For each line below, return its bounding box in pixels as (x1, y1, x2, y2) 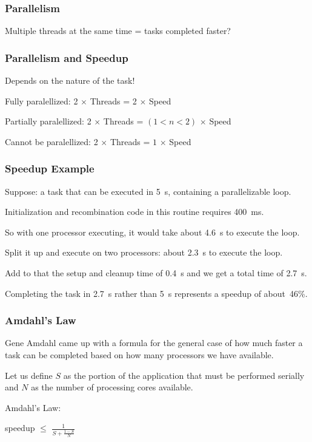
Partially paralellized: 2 (5, 115, 91, 127)
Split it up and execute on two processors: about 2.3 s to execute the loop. (5, 246, 283, 259)
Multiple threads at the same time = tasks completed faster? (5, 24, 231, 37)
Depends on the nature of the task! (5, 74, 135, 87)
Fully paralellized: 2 (5, 94, 78, 107)
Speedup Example (5, 161, 95, 176)
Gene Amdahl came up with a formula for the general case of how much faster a (5, 336, 303, 349)
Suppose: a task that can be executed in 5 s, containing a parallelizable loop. (5, 185, 291, 197)
